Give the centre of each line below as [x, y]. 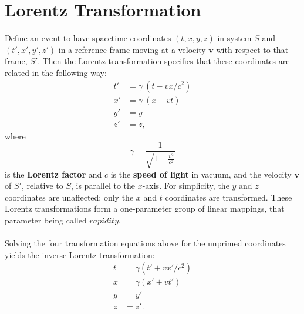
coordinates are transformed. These [229, 197]
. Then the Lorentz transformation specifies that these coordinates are [164, 61]
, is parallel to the [103, 186]
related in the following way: [56, 72]
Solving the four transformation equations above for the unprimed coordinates [145, 243]
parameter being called [46, 220]
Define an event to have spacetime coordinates [88, 38]
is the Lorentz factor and [53, 174]
